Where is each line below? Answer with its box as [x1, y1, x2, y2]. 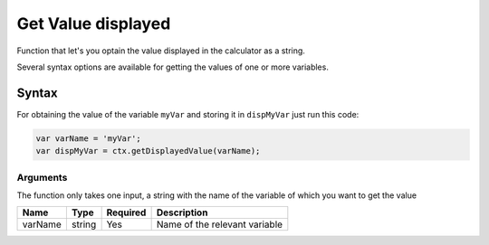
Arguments [16, 171, 68, 184]
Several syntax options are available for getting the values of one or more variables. [16, 61, 330, 72]
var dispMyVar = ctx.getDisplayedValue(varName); [35, 146, 261, 156]
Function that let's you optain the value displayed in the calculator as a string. [16, 45, 305, 56]
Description [156, 206, 208, 219]
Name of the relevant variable [156, 218, 283, 231]
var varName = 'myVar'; [35, 133, 142, 144]
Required [106, 206, 147, 219]
